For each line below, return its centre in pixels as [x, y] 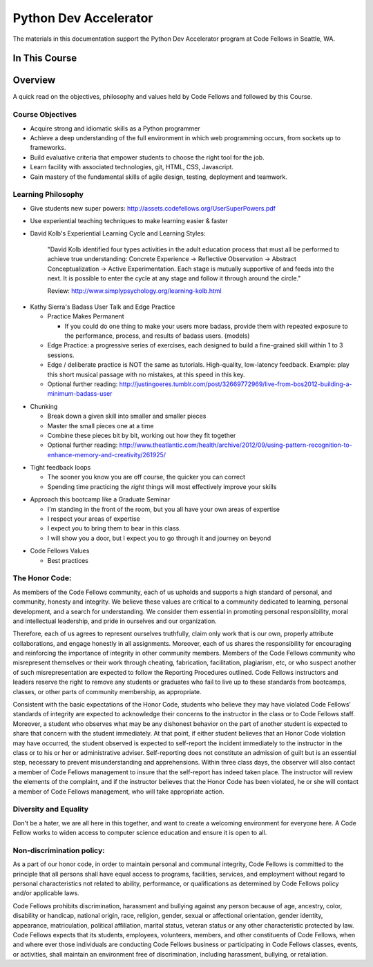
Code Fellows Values [60, 551]
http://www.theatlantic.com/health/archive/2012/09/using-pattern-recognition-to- [236, 445]
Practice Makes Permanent [86, 316]
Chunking [44, 406]
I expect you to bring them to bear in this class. [114, 528]
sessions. [61, 355]
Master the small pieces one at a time [101, 425]
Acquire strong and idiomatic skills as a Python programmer [115, 128]
